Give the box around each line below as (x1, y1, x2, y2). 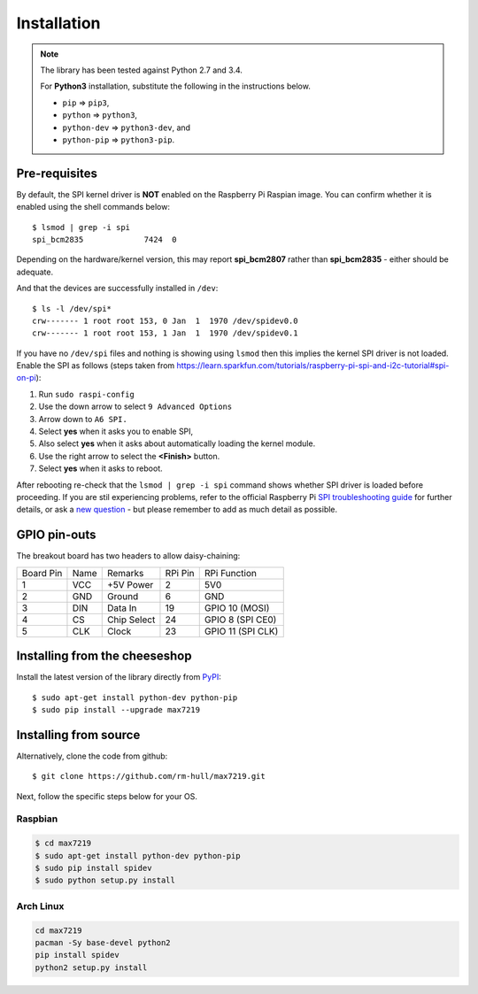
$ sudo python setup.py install (35, 875, 176, 885)
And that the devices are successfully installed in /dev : (16, 283, 219, 294)
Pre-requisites (16, 166, 97, 181)
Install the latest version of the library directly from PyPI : (16, 672, 221, 682)
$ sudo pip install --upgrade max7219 (32, 705, 201, 714)
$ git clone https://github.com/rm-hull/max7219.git (32, 771, 266, 782)
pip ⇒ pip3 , (62, 97, 110, 108)
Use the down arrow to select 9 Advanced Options (38, 401, 233, 412)
